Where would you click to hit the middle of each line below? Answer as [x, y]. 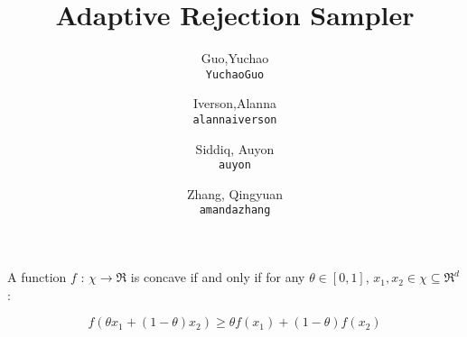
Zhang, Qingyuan [235, 193]
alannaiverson [235, 119]
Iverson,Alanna [235, 103]
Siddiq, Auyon [235, 148]
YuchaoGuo [235, 74]
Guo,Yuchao [235, 58]
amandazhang [235, 210]
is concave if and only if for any [218, 277]
